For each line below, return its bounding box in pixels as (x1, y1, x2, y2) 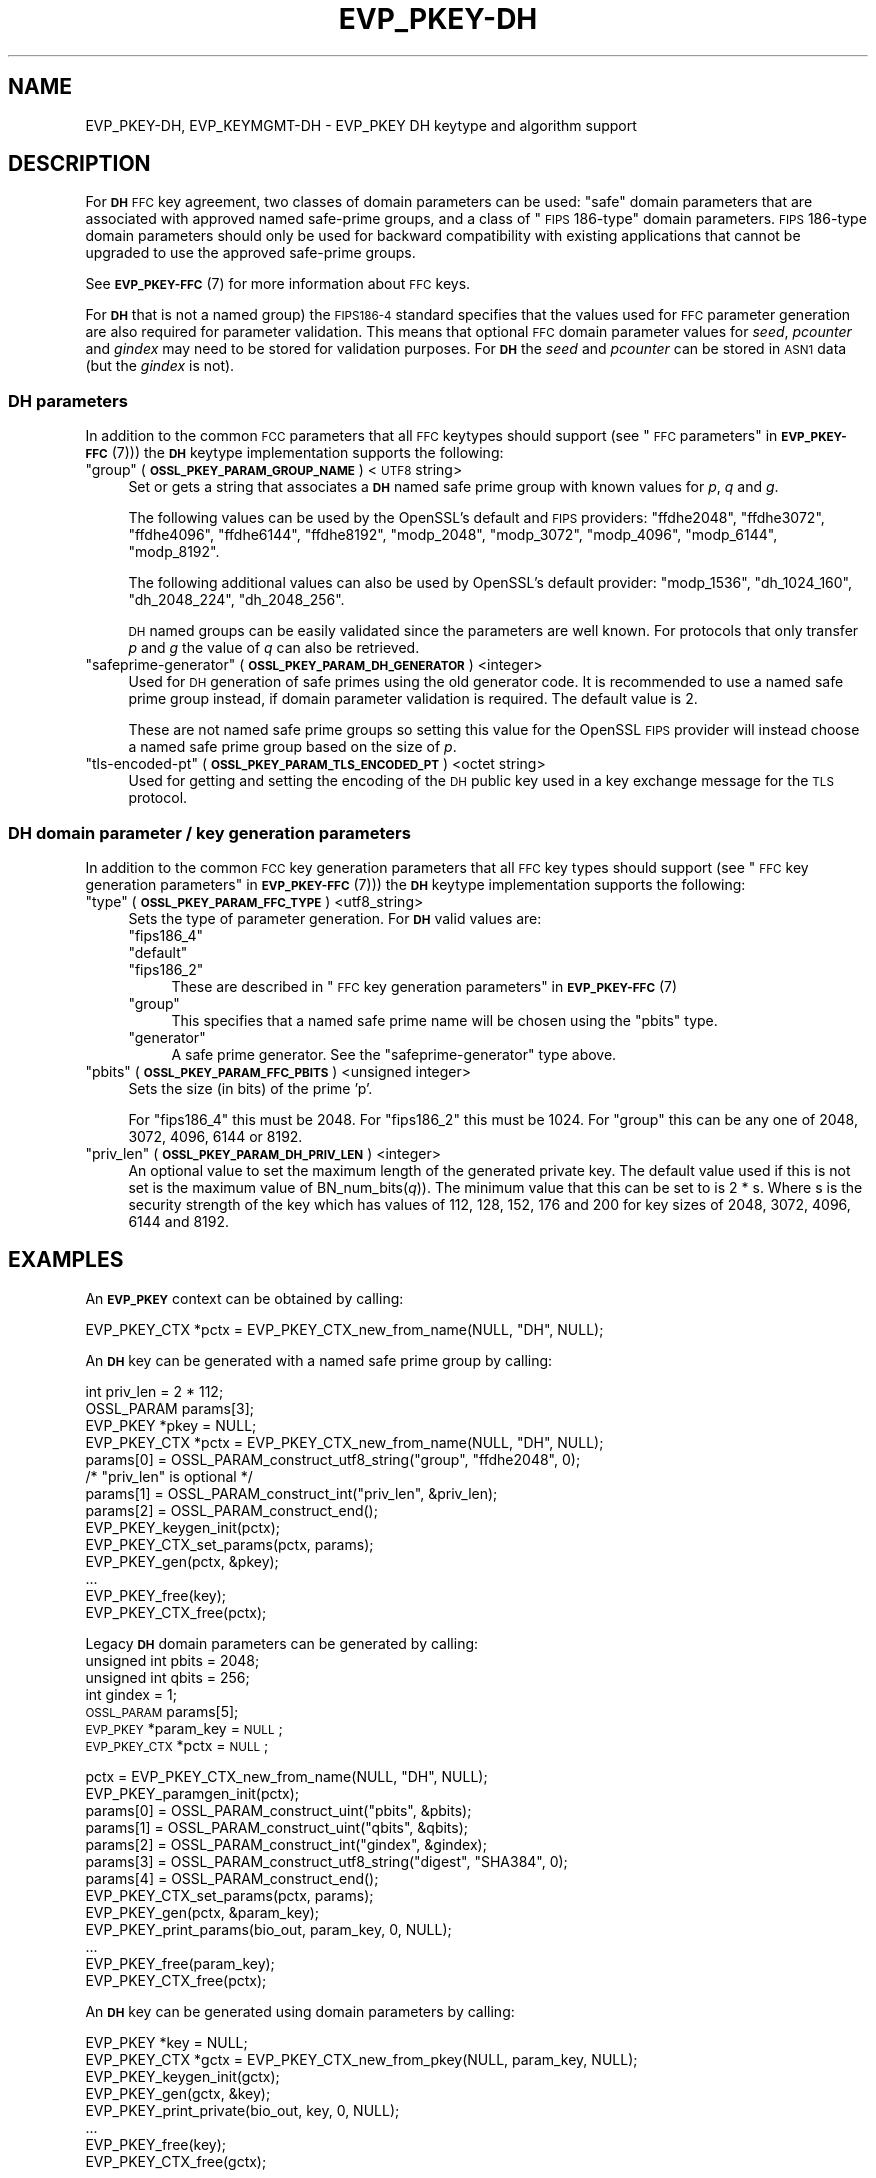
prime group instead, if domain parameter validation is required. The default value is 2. (128, 690, 698, 708)
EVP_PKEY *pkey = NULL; (85, 1416, 257, 1434)
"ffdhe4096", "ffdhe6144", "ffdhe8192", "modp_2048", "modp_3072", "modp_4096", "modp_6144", (128, 526, 778, 544)
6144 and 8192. (128, 1212, 230, 1230)
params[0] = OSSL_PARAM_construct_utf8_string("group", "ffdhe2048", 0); (85, 1450, 581, 1468)
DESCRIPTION (8, 151, 151, 177)
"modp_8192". (128, 543, 220, 561)
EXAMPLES (8, 1247, 124, 1273)
